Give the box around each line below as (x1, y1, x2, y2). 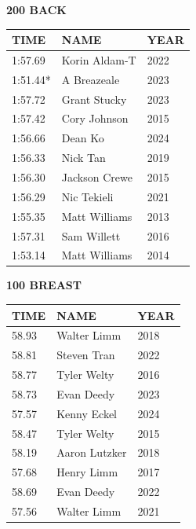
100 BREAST (6, 277, 82, 293)
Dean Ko (61, 130, 104, 146)
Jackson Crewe (61, 169, 132, 185)
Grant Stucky (61, 90, 127, 107)
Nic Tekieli (61, 188, 114, 204)
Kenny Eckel (56, 405, 117, 421)
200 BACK (6, 2, 67, 17)
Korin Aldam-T (61, 51, 136, 68)
